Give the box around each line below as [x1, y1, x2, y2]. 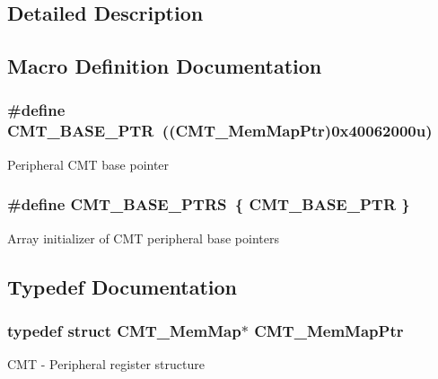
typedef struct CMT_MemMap [7, 319, 241, 341]
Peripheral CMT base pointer [7, 154, 170, 173]
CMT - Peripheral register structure [7, 355, 205, 374]
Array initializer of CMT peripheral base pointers [7, 228, 279, 247]
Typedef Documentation [7, 272, 237, 300]
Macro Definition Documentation [7, 52, 322, 80]
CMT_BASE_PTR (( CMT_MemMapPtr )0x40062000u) [7, 119, 433, 142]
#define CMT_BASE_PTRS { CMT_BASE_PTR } [7, 193, 410, 216]
